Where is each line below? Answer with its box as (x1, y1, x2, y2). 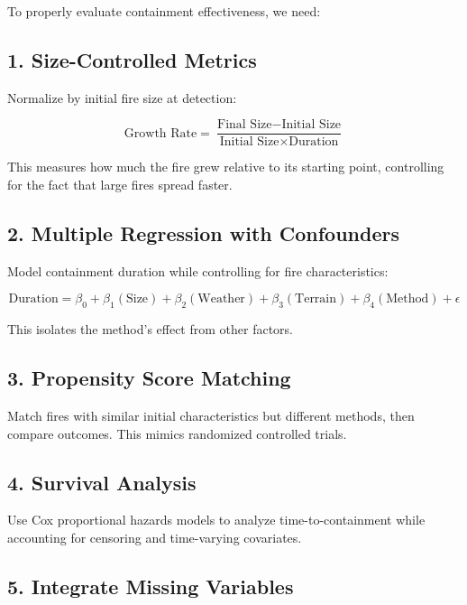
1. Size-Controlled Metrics (7, 45, 257, 73)
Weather (197, 293, 245, 306)
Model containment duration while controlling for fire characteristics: (7, 261, 389, 280)
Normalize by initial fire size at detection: (7, 88, 237, 107)
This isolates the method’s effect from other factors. (7, 320, 294, 339)
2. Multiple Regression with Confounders (7, 219, 399, 247)
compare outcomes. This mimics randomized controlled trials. (7, 423, 347, 442)
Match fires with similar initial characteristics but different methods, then (7, 406, 415, 425)
